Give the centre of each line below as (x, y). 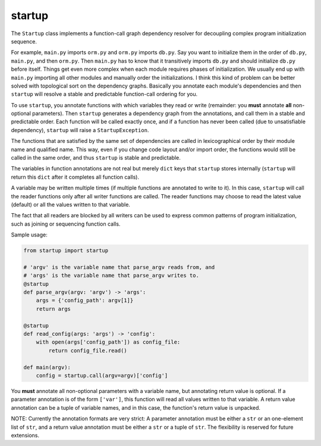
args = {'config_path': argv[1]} (85, 300)
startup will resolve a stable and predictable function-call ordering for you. (104, 94)
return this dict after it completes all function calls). (75, 177)
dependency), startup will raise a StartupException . (80, 130)
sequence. (24, 41)
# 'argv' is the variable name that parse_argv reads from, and (119, 267)
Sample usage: (29, 235)
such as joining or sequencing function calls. (66, 224)
